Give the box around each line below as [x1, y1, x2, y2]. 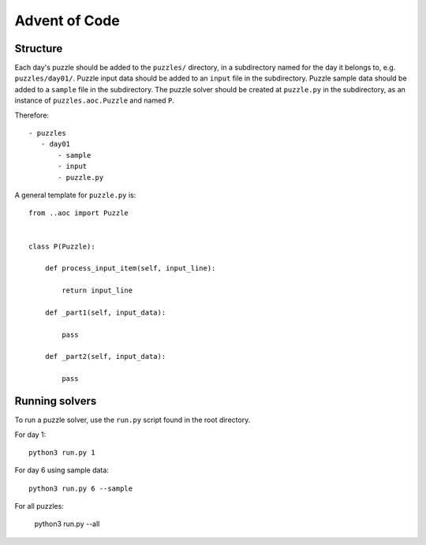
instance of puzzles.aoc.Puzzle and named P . [14, 95, 175, 106]
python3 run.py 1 [28, 448, 95, 457]
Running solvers [14, 394, 97, 408]
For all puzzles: [14, 502, 65, 511]
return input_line [62, 286, 133, 295]
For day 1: [14, 430, 47, 439]
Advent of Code [14, 12, 120, 29]
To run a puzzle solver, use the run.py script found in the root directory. [14, 415, 251, 425]
